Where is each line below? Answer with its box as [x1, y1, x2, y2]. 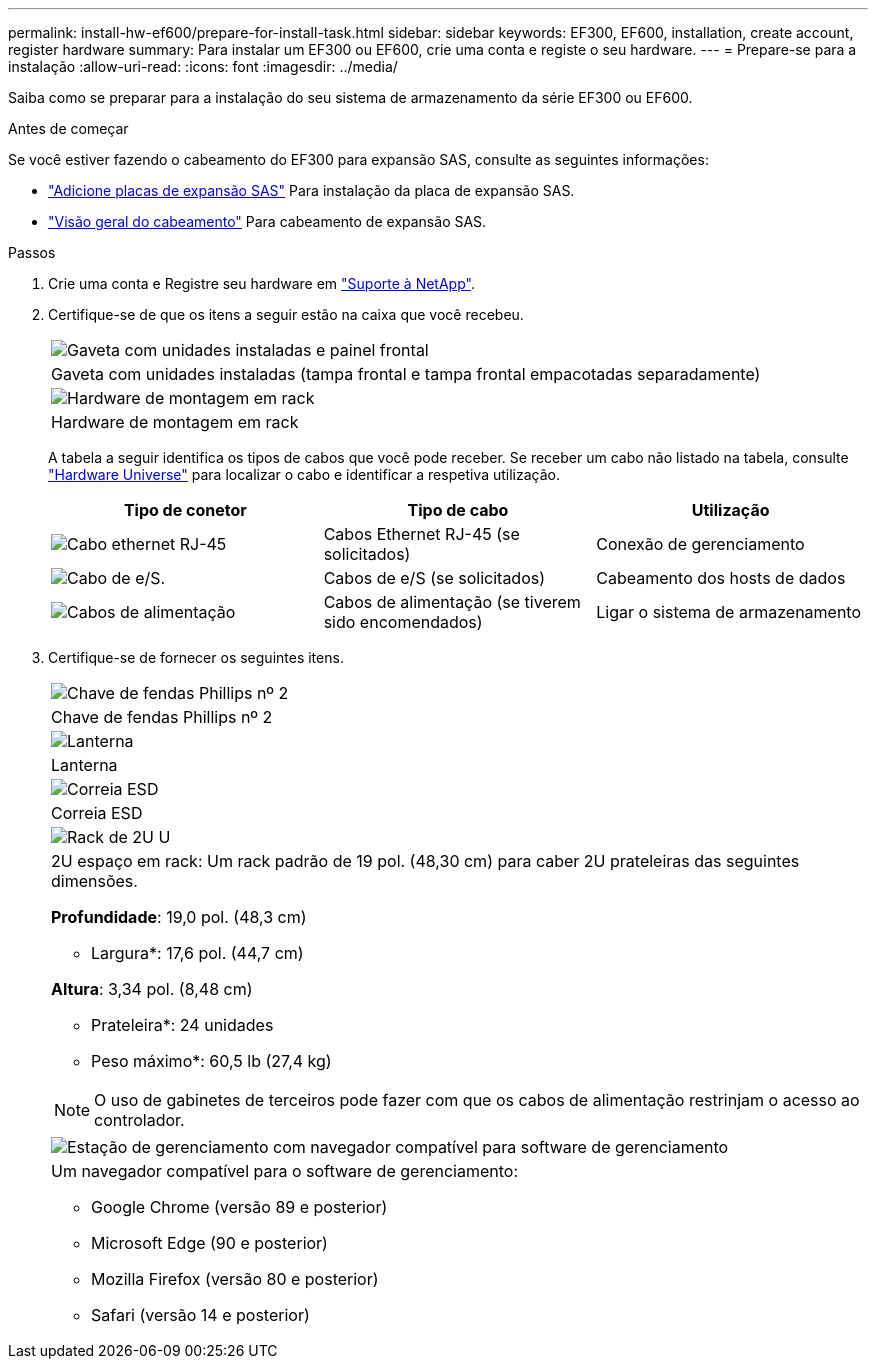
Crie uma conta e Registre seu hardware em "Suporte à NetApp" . [48, 275, 475, 292]
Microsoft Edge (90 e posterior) [91, 1233, 328, 1253]
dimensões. [51, 871, 138, 891]
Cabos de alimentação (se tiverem [323, 592, 581, 612]
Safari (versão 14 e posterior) [91, 1305, 310, 1325]
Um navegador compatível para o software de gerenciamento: [51, 1161, 518, 1181]
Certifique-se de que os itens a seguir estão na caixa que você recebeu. [48, 306, 524, 323]
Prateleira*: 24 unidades [91, 1015, 274, 1035]
